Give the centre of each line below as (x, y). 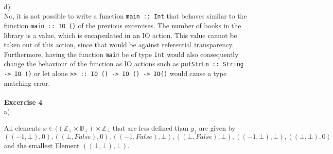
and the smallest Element (42, 145)
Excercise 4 (23, 102)
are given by (217, 128)
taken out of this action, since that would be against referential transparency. (119, 45)
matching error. (27, 83)
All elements (22, 128)
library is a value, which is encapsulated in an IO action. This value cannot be (121, 35)
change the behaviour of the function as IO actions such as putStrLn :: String (124, 64)
